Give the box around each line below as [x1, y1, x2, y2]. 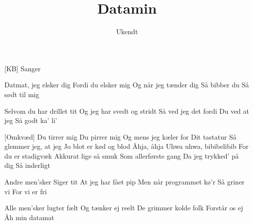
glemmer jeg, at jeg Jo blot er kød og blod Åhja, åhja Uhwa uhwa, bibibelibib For [4, 141, 249, 151]
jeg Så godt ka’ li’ [4, 115, 57, 125]
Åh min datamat [4, 212, 54, 222]
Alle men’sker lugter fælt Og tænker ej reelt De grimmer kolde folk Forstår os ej [4, 203, 243, 213]
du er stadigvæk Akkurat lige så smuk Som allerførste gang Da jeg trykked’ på [4, 150, 239, 161]
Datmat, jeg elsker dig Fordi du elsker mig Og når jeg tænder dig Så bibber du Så [4, 80, 249, 90]
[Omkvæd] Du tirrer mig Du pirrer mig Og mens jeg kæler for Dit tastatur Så [4, 131, 236, 142]
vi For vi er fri [4, 186, 47, 196]
